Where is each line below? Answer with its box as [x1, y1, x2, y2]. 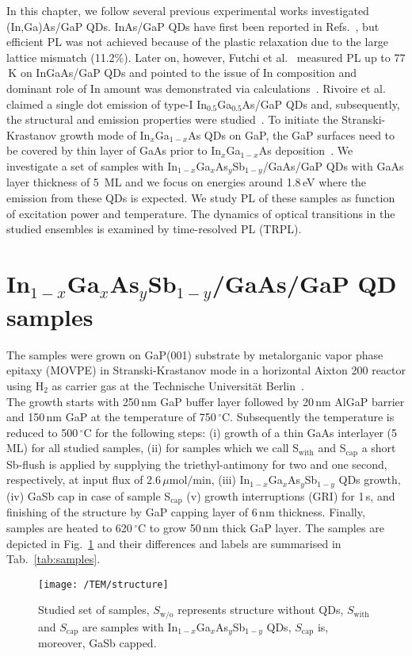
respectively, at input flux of [6, 471, 143, 488]
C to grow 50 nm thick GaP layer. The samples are [138, 519, 384, 535]
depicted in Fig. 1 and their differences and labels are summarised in [6, 535, 341, 551]
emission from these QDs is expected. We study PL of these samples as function [6, 189, 395, 205]
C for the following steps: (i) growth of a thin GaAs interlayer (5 [83, 424, 398, 440]
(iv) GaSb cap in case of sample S [6, 487, 171, 504]
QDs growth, [338, 471, 401, 488]
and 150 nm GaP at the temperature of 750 [6, 409, 216, 425]
